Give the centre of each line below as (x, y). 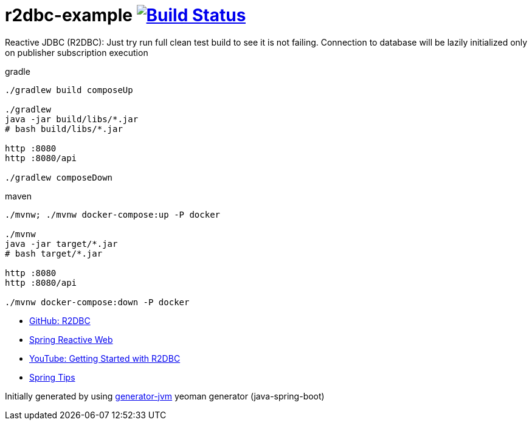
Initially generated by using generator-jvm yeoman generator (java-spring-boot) (165, 396)
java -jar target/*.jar (61, 244)
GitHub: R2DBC (60, 320)
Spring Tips (52, 377)
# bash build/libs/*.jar (64, 129)
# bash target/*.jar (54, 253)
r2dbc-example (69, 15)
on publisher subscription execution (77, 52)
